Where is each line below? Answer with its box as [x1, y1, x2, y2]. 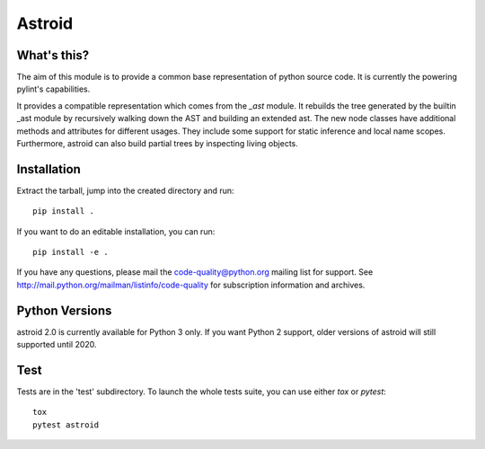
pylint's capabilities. [16, 84, 91, 94]
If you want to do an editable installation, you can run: [16, 225, 216, 237]
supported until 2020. [16, 339, 98, 350]
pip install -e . [32, 247, 109, 258]
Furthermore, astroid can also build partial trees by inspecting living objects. [16, 138, 298, 149]
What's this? [16, 48, 90, 63]
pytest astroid [32, 419, 100, 430]
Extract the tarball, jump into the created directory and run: [16, 185, 234, 196]
